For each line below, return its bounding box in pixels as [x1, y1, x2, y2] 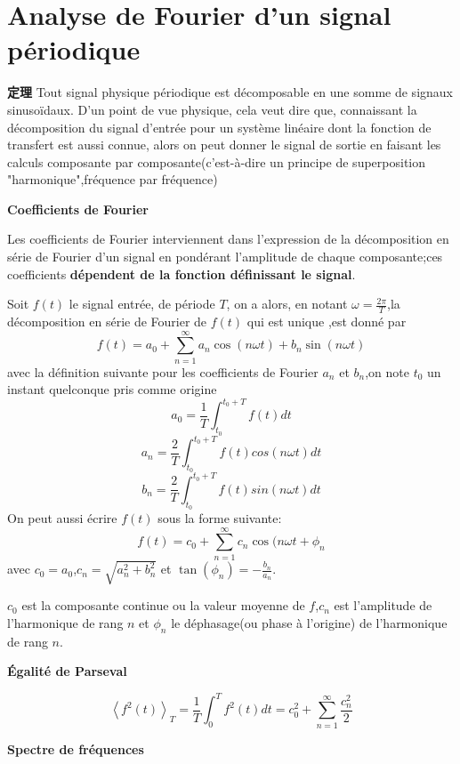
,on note [365, 362, 409, 381]
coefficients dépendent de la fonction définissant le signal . [7, 264, 356, 283]
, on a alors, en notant [226, 294, 348, 313]
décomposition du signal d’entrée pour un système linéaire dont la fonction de [7, 117, 432, 136]
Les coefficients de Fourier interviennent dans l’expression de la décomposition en [7, 229, 449, 248]
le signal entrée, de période [69, 294, 215, 313]
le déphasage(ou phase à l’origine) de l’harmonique [171, 613, 448, 631]
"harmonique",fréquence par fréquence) [7, 170, 218, 189]
